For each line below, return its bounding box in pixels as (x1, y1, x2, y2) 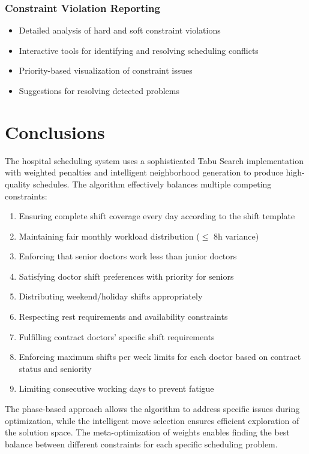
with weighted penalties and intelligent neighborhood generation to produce (5, 166, 283, 178)
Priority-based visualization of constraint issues (19, 64, 193, 77)
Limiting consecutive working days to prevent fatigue (19, 382, 214, 395)
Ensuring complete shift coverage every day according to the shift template (19, 210, 295, 222)
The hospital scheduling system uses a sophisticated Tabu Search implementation (5, 154, 304, 167)
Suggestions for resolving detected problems (19, 84, 179, 96)
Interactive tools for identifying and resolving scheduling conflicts (19, 44, 259, 56)
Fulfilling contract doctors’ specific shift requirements (19, 330, 215, 343)
